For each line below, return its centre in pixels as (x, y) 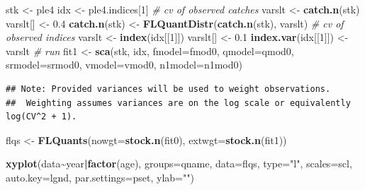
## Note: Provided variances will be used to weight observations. (168, 89)
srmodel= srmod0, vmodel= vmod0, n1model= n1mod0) (124, 65)
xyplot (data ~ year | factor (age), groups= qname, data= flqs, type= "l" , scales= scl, (179, 164)
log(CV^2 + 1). (41, 117)
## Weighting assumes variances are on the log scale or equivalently (178, 103)
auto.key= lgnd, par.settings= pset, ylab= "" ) (100, 177)
